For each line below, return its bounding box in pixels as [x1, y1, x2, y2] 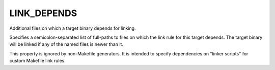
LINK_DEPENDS [9, 8, 77, 19]
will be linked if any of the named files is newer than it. [9, 41, 123, 47]
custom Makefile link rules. [9, 58, 66, 64]
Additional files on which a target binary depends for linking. [9, 25, 136, 31]
